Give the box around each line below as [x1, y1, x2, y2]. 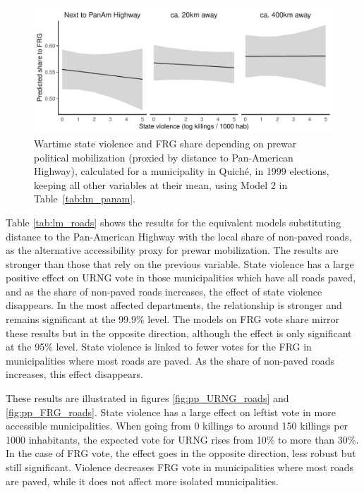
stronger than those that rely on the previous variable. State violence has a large [6, 256, 354, 271]
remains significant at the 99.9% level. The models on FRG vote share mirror [6, 312, 340, 327]
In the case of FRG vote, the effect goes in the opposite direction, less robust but [6, 446, 356, 461]
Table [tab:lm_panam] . [34, 191, 135, 206]
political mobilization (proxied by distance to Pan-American [34, 150, 293, 164]
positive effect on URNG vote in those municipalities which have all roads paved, [6, 270, 356, 285]
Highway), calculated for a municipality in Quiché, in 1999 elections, [34, 164, 329, 178]
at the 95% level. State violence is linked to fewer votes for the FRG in [6, 339, 312, 354]
